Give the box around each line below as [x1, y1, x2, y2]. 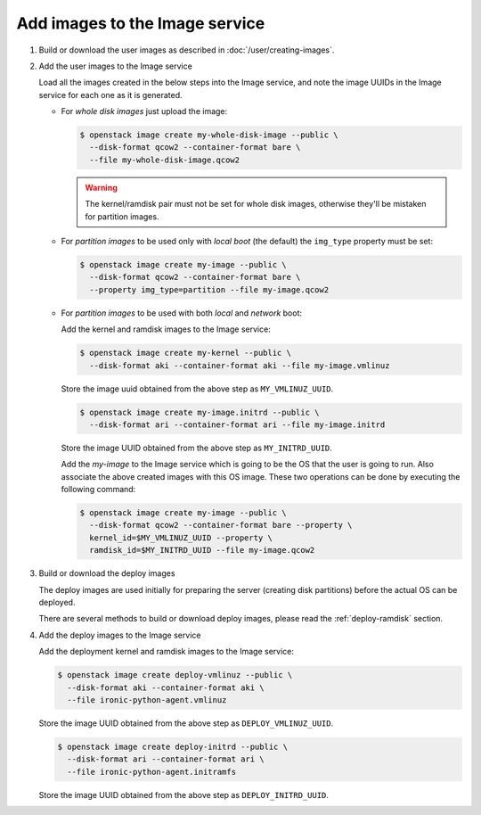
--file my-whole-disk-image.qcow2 [89, 154, 240, 165]
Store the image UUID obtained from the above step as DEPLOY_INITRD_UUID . [38, 789, 330, 800]
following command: [61, 484, 136, 495]
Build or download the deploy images [38, 568, 175, 579]
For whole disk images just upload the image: [61, 106, 228, 117]
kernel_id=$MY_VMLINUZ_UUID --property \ [89, 532, 273, 543]
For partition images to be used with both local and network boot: [61, 308, 303, 318]
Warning [85, 182, 118, 193]
